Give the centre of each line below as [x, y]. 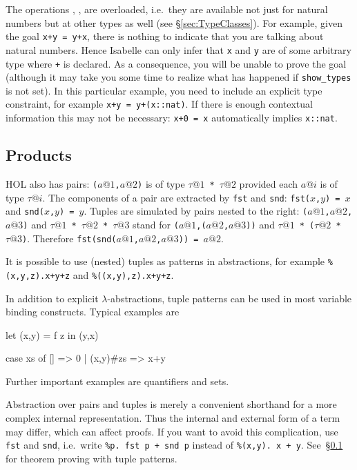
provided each [269, 183]
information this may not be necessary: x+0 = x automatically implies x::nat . [172, 118]
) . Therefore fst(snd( [69, 238]
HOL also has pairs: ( [52, 183]
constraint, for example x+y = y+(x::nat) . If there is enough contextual [159, 104]
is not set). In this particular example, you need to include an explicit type [164, 90]
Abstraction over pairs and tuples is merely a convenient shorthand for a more [171, 404]
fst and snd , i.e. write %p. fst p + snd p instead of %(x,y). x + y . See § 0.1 [174, 445]
